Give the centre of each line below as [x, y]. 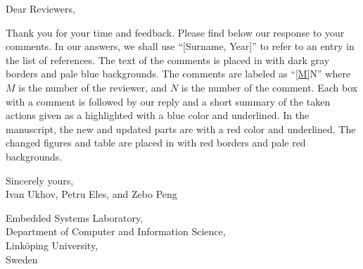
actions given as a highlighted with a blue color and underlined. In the [158, 115]
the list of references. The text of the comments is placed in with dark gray [168, 60]
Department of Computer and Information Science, [116, 231]
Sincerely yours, [40, 180]
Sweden [22, 259]
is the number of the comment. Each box [269, 87]
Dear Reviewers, [40, 8]
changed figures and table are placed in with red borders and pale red [156, 143]
